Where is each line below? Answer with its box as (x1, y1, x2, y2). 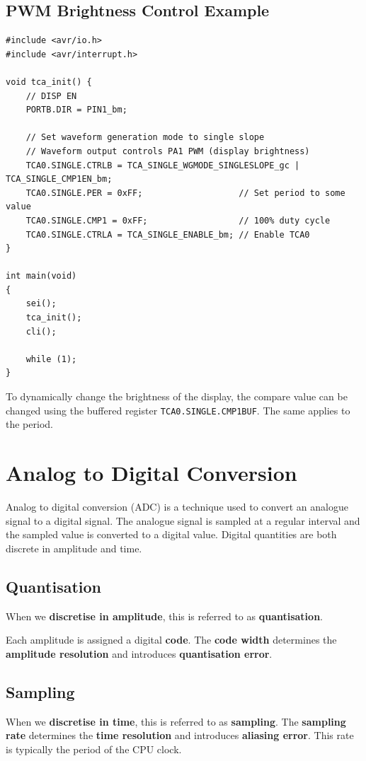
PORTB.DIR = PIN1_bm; (25, 105, 127, 115)
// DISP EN (25, 91, 77, 101)
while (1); (25, 354, 77, 364)
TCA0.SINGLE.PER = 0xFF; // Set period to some (25, 187, 345, 198)
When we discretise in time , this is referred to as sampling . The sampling (6, 714, 346, 728)
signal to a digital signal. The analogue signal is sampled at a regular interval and (6, 513, 360, 528)
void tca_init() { (6, 76, 92, 87)
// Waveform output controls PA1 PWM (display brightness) (25, 146, 310, 156)
